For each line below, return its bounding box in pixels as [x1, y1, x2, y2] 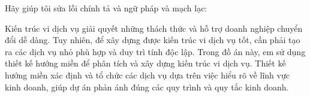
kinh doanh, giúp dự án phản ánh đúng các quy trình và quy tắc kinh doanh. [5, 80, 289, 93]
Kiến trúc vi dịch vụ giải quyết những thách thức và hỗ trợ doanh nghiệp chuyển [5, 22, 303, 34]
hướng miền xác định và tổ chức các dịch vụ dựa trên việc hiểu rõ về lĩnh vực [5, 68, 290, 81]
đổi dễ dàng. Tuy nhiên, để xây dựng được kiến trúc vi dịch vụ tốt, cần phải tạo [5, 34, 300, 46]
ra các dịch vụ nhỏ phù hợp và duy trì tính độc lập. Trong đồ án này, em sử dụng [5, 45, 306, 57]
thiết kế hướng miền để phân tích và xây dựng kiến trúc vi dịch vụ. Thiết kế [5, 57, 286, 69]
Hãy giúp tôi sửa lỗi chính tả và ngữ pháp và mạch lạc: [5, 2, 207, 14]
